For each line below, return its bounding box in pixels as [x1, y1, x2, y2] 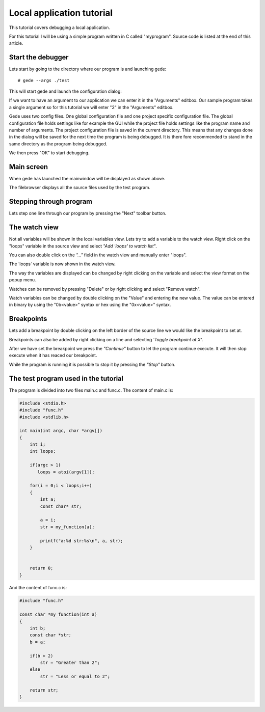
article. [9, 40, 23, 46]
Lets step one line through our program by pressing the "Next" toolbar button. [9, 210, 167, 216]
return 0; [29, 565, 53, 571]
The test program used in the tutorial [9, 374, 124, 383]
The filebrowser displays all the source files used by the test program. [9, 185, 151, 191]
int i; [29, 442, 46, 447]
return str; [29, 687, 59, 693]
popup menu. [9, 277, 36, 283]
